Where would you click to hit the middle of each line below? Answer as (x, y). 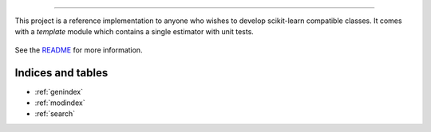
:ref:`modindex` (60, 103)
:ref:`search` (55, 114)
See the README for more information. (79, 50)
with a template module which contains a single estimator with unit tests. (134, 32)
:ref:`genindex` (59, 91)
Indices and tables (61, 73)
